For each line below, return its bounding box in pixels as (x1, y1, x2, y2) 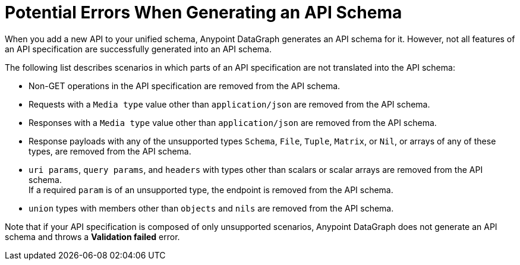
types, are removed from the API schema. (29, 146, 191, 156)
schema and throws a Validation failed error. (5, 231, 180, 242)
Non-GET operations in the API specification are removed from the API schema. (29, 80, 341, 91)
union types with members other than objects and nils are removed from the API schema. (29, 203, 394, 213)
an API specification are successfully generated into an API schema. (5, 43, 272, 54)
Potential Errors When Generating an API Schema (5, 2, 402, 23)
